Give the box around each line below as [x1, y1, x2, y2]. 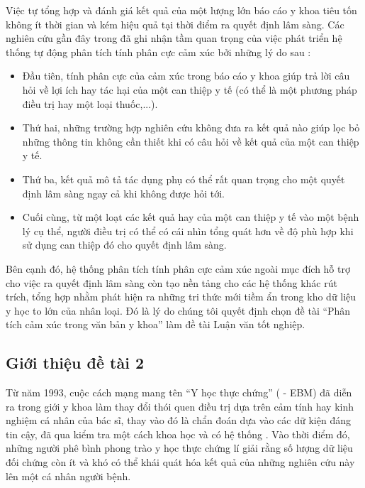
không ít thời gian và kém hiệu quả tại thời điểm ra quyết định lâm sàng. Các [6, 16, 344, 31]
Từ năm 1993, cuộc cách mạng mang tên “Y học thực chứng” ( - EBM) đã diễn [6, 385, 352, 400]
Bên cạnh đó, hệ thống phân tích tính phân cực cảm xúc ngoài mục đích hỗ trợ [6, 261, 350, 276]
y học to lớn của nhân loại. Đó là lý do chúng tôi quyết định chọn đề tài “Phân [6, 303, 351, 318]
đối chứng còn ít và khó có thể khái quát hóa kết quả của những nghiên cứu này [6, 455, 355, 470]
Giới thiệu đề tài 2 [6, 352, 145, 374]
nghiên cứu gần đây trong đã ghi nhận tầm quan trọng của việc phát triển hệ [6, 31, 342, 45]
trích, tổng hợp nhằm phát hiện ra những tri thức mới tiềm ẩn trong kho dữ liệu [6, 289, 356, 304]
